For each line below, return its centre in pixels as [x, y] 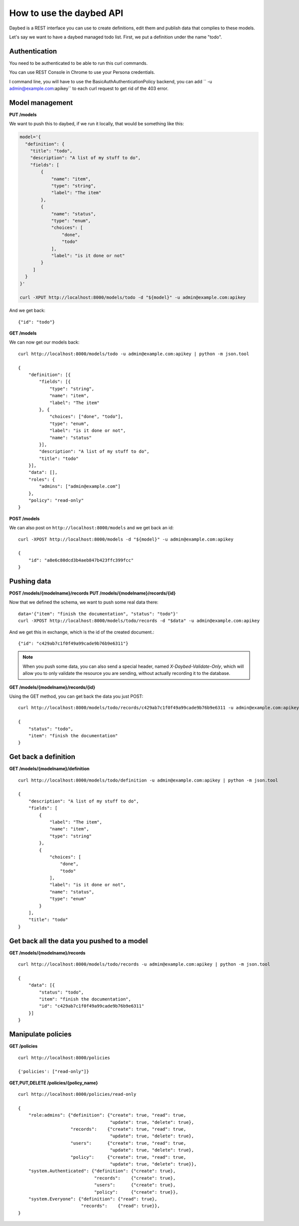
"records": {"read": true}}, [121, 1206]
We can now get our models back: [44, 342]
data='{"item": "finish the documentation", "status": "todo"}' [98, 614]
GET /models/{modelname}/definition [49, 769]
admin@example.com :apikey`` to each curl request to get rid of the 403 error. [89, 89]
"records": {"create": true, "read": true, [128, 1129]
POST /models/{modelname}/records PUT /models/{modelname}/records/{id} [92, 593]
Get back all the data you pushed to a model [78, 941]
